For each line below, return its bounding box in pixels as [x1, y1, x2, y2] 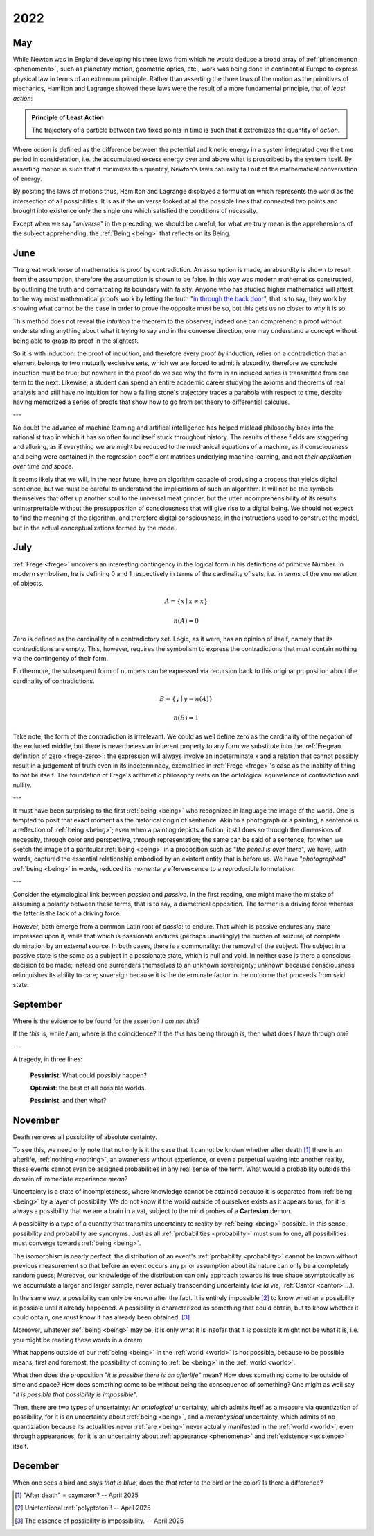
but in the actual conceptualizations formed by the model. [12, 523, 178, 532]
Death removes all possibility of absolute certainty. [12, 1133, 157, 1141]
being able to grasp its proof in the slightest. [12, 337, 139, 345]
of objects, [12, 580, 44, 588]
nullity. [12, 781, 32, 789]
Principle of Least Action [31, 113, 104, 121]
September [12, 998, 62, 1010]
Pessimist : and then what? [30, 1097, 107, 1105]
